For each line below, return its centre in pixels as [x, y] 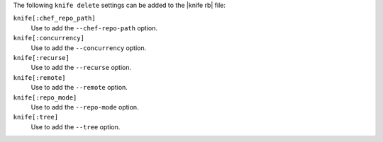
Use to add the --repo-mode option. [85, 107]
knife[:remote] [40, 77]
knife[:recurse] [41, 58]
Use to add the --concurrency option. [89, 48]
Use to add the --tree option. [76, 126]
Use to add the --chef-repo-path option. [94, 28]
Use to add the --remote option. [79, 88]
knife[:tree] [36, 117]
